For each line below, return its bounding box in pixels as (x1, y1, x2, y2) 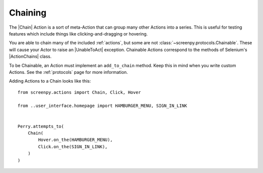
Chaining (9, 7, 47, 18)
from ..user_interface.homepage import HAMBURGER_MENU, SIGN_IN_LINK (18, 103, 188, 109)
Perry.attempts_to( (18, 123, 64, 129)
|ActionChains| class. (9, 53, 52, 59)
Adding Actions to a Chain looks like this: (9, 78, 91, 84)
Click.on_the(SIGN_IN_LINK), (38, 144, 108, 149)
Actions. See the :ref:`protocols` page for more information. (9, 69, 128, 75)
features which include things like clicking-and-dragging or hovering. (9, 31, 148, 36)
